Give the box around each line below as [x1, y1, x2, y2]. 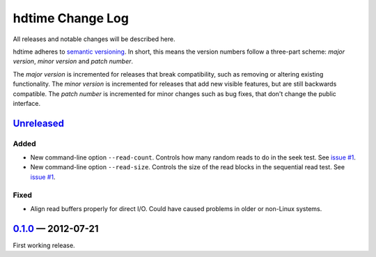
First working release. [13, 241, 76, 249]
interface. [13, 99, 41, 107]
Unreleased [13, 117, 65, 129]
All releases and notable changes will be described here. [13, 35, 175, 43]
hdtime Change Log [13, 10, 129, 26]
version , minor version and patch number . [13, 57, 134, 65]
